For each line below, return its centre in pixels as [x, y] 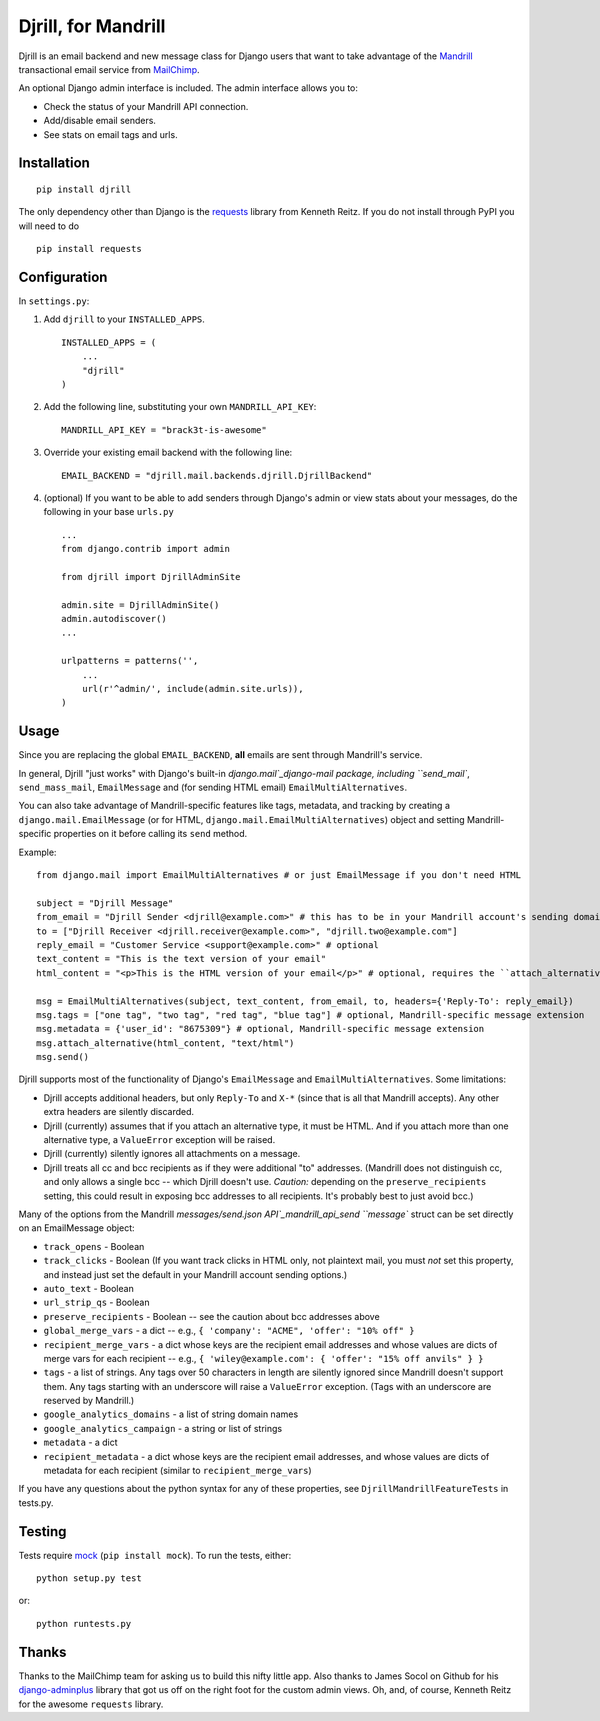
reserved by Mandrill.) [89, 1401]
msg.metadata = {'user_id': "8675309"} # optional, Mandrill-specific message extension [260, 1029]
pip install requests [89, 249]
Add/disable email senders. [100, 121]
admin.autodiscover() [114, 619]
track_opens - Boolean [94, 1246]
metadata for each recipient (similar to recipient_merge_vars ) [177, 1471]
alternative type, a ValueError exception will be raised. [159, 1140]
